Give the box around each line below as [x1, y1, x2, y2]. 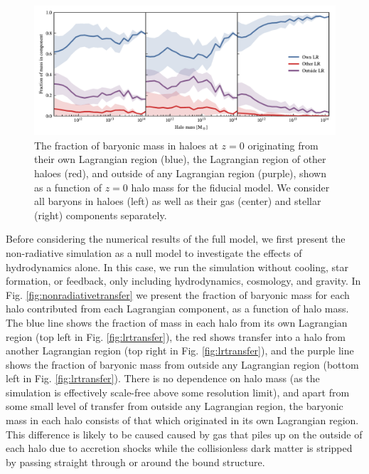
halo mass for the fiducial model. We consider [131, 179, 330, 194]
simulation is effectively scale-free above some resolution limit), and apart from [6, 384, 350, 399]
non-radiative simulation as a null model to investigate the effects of [6, 245, 302, 260]
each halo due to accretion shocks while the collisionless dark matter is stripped [6, 441, 353, 455]
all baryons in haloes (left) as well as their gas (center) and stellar [34, 194, 321, 209]
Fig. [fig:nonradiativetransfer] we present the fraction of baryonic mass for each [6, 287, 350, 302]
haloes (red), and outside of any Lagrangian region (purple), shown [34, 165, 326, 180]
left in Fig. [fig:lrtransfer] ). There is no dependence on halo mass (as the [6, 371, 320, 386]
